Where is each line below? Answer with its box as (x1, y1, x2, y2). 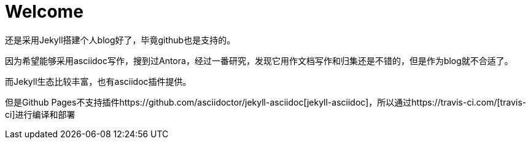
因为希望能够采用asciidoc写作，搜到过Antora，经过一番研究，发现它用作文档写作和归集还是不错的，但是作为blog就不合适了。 (5, 55, 513, 66)
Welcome (5, 1, 83, 22)
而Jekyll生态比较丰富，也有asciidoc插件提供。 (5, 76, 192, 87)
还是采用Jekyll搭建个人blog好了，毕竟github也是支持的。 (5, 34, 236, 45)
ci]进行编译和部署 (5, 109, 76, 120)
